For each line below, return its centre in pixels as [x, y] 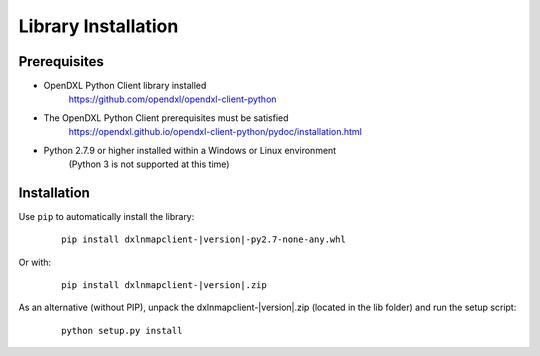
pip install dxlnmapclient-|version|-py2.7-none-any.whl [204, 239]
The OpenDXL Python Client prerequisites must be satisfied [166, 117]
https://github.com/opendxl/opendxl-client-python [172, 99]
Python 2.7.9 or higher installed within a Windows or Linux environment [190, 150]
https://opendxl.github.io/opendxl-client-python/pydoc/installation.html [215, 132]
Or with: [35, 262]
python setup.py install [122, 330]
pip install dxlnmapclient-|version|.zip [164, 285]
